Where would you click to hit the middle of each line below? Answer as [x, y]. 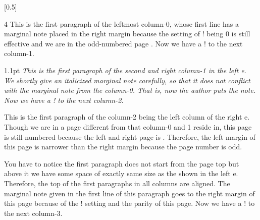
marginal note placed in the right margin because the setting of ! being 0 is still [127, 34]
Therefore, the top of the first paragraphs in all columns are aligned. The [117, 183]
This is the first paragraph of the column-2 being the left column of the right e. [127, 117]
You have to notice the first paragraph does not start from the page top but [122, 163]
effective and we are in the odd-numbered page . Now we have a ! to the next [123, 43]
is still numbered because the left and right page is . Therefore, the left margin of [130, 136]
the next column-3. [33, 213]
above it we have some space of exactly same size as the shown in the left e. [121, 173]
